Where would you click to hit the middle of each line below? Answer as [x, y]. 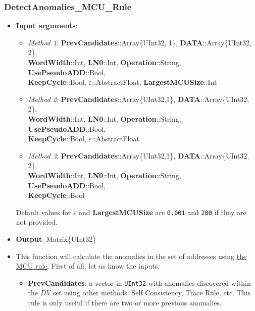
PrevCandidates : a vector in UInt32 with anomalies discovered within [139, 282]
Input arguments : [47, 25]
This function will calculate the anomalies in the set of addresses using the [131, 256]
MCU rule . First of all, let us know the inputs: [88, 266]
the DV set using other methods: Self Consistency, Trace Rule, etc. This [139, 293]
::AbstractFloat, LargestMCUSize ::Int [155, 82]
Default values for [43, 212]
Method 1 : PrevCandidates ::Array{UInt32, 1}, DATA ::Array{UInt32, [140, 42]
